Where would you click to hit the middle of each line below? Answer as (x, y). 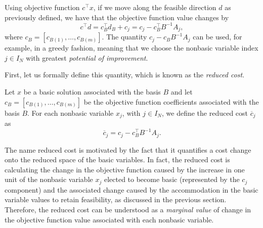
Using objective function (42, 7)
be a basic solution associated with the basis (92, 91)
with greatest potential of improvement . (87, 57)
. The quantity (124, 37)
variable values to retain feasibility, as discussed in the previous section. (116, 199)
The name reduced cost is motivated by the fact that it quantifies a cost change (128, 149)
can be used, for (217, 37)
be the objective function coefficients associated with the (171, 101)
